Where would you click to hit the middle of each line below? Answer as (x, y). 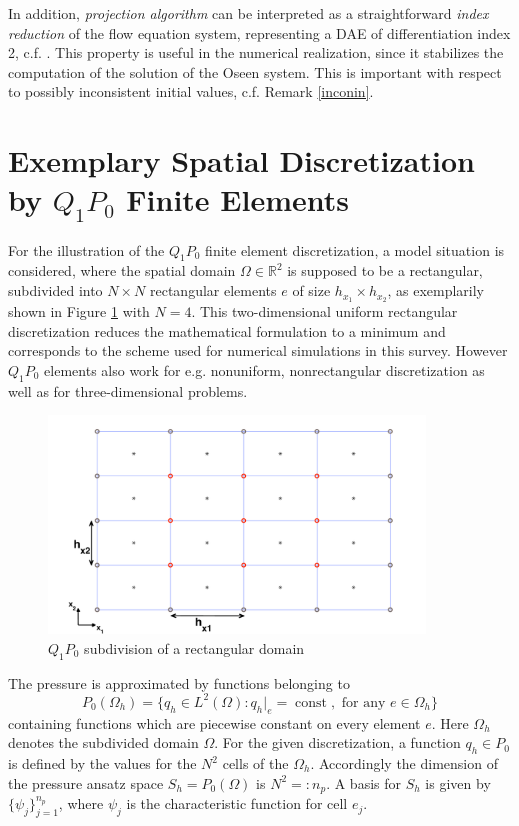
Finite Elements (237, 199)
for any (363, 702)
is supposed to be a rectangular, (385, 270)
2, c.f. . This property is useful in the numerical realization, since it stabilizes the (256, 52)
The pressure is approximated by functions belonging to (179, 682)
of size (311, 290)
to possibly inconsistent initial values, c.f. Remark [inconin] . (191, 91)
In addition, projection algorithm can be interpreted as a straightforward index (248, 13)
